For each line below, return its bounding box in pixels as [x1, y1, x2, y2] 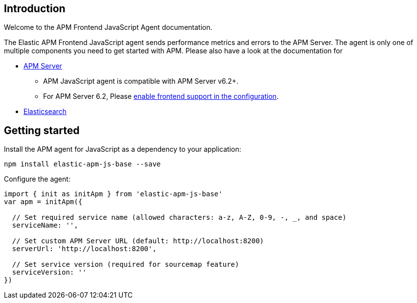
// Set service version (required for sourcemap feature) [12, 260, 239, 269]
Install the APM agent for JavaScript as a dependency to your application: [4, 145, 241, 154]
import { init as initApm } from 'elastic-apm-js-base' [4, 190, 223, 198]
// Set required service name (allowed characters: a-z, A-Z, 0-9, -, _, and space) [12, 213, 347, 222]
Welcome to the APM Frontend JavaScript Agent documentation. [4, 23, 212, 32]
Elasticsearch [23, 107, 67, 116]
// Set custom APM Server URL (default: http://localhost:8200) [12, 237, 264, 245]
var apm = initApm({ [4, 198, 83, 206]
